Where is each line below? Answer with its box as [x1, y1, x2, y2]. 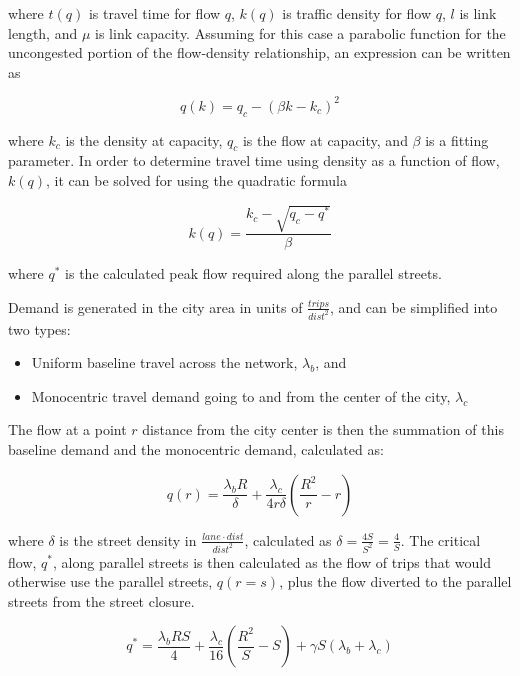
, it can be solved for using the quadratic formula [46, 170, 347, 191]
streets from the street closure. [8, 590, 195, 611]
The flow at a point [8, 419, 127, 440]
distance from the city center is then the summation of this [142, 419, 504, 440]
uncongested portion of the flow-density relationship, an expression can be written [8, 42, 511, 63]
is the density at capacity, [65, 129, 223, 150]
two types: [8, 318, 71, 339]
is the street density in [59, 529, 197, 550]
